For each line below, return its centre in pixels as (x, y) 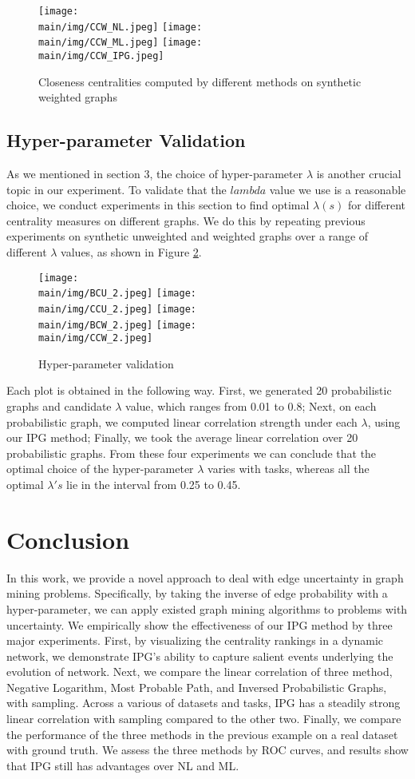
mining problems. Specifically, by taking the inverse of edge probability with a (197, 593)
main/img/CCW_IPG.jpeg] (101, 56)
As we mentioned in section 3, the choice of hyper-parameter (155, 174)
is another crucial (359, 174)
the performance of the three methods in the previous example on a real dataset (202, 734)
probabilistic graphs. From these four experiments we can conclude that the (192, 453)
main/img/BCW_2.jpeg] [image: (117, 325)
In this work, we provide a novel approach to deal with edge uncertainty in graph (205, 577)
